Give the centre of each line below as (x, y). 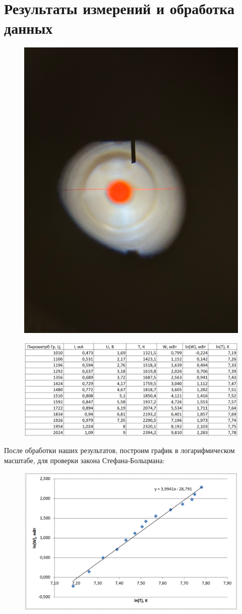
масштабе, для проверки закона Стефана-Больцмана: (84, 460)
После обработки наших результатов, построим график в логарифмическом (119, 450)
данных (28, 28)
